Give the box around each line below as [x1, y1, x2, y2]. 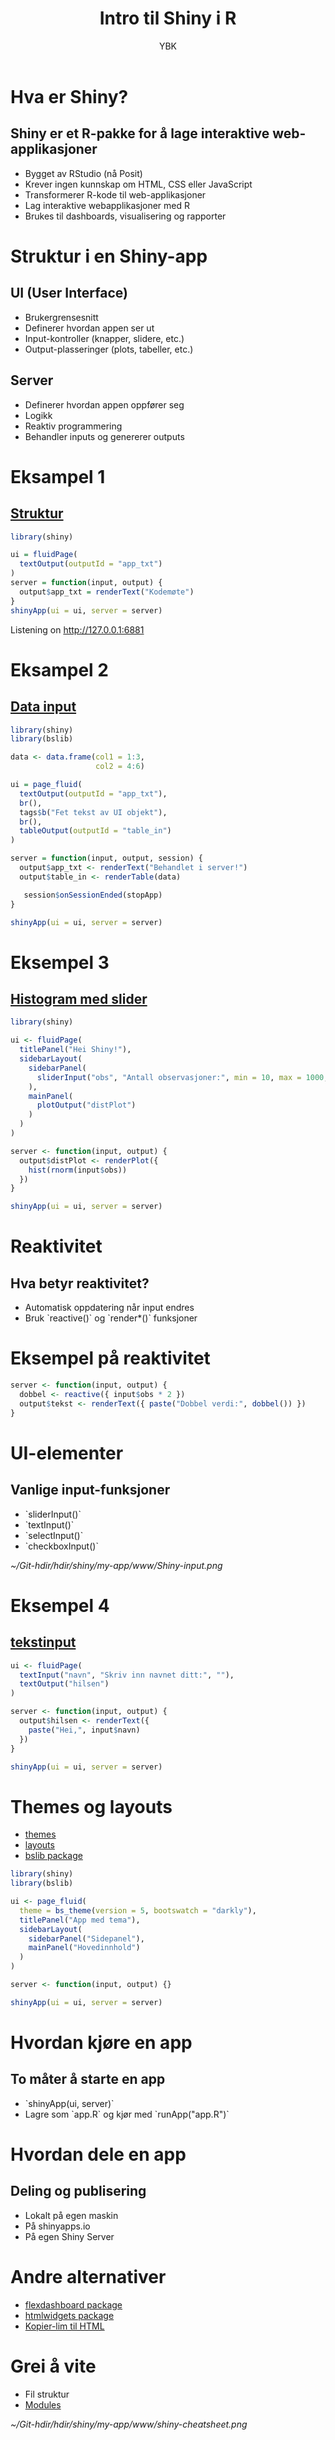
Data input [10, 698, 77, 716]
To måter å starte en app [10, 2071, 166, 2088]
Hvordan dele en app [10, 2143, 187, 2166]
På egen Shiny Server [24, 2230, 115, 2242]
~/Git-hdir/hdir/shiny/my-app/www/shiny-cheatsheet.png [10, 2418, 248, 2430]
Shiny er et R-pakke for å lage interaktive [10, 125, 270, 142]
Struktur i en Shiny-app [10, 245, 208, 267]
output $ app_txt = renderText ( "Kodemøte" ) [19, 587, 195, 597]
